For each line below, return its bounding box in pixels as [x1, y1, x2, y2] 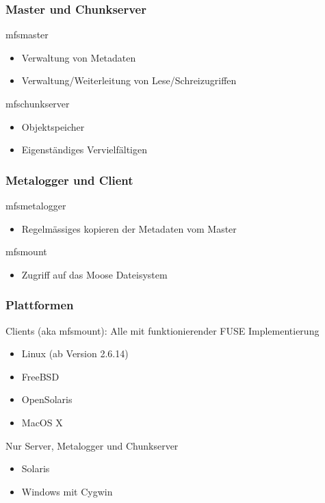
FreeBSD [21, 369, 60, 383]
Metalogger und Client [5, 171, 133, 188]
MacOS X [21, 415, 63, 429]
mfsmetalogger [5, 198, 66, 212]
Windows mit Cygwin [21, 484, 113, 498]
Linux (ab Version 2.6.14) [21, 346, 129, 361]
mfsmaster [5, 27, 49, 42]
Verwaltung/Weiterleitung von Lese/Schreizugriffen [21, 73, 237, 88]
